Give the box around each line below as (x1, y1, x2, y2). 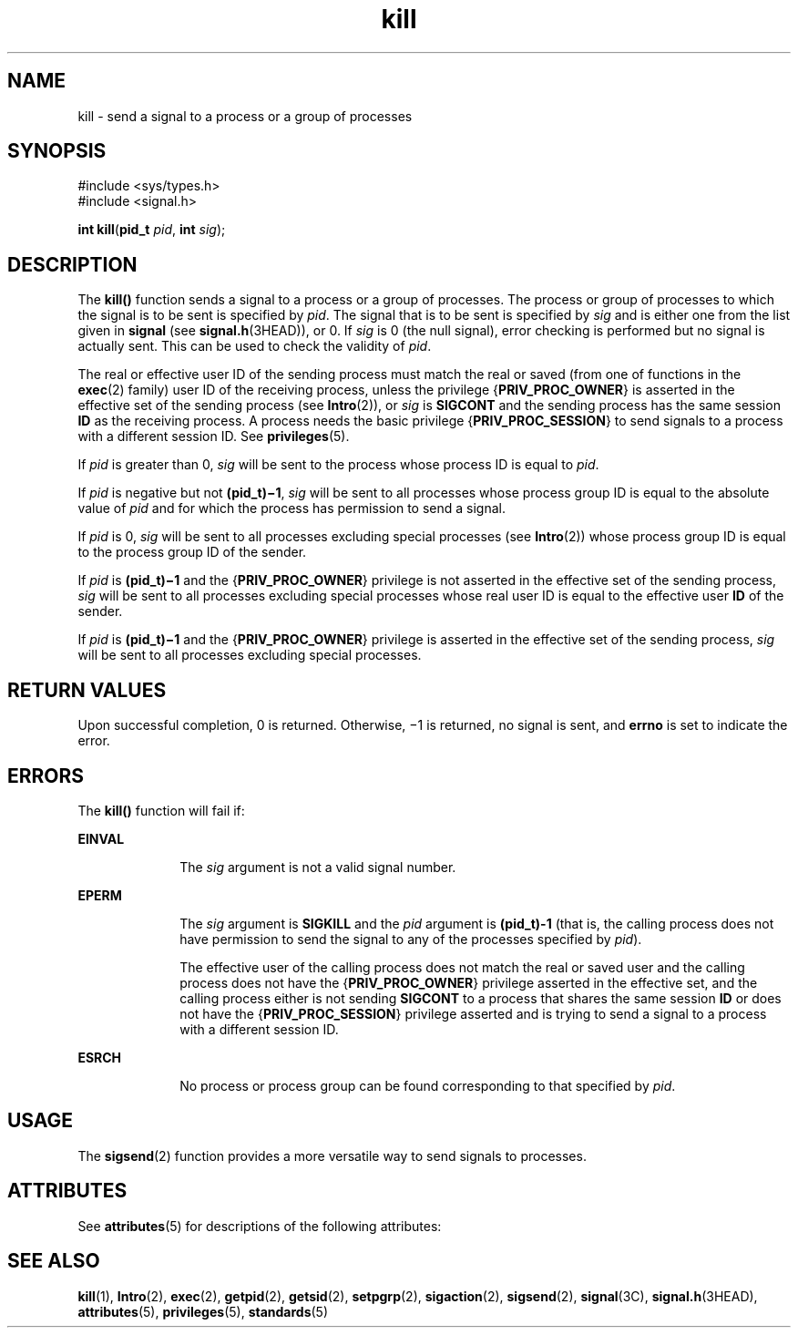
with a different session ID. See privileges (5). (77, 428, 350, 445)
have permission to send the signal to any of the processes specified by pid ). (179, 930, 642, 947)
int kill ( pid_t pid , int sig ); (77, 221, 226, 238)
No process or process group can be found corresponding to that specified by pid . (179, 1077, 676, 1094)
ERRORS (7, 764, 85, 787)
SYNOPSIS (7, 139, 107, 163)
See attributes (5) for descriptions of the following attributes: (77, 1217, 442, 1234)
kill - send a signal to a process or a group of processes (77, 108, 413, 124)
